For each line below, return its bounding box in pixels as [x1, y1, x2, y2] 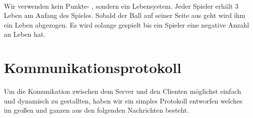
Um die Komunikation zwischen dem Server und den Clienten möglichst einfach [4, 86, 241, 96]
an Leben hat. [4, 29, 46, 39]
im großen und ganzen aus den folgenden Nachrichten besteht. [4, 105, 189, 115]
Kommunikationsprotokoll [4, 58, 181, 77]
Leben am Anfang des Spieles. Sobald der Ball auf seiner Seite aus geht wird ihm [4, 10, 246, 20]
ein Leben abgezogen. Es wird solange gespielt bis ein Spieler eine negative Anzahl [4, 19, 249, 29]
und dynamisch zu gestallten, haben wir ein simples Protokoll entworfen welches [4, 95, 243, 105]
